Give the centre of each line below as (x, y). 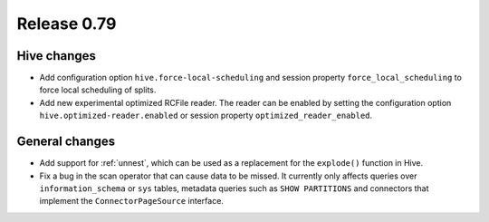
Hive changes (57, 56)
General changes (66, 142)
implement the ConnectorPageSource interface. (131, 201)
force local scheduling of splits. (98, 90)
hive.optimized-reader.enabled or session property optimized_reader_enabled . (206, 116)
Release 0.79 (67, 24)
